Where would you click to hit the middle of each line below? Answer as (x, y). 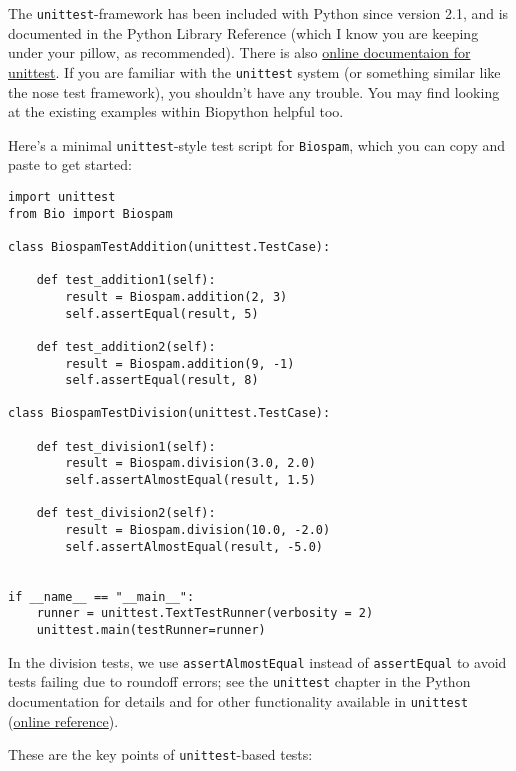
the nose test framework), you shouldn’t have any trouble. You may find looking (254, 91)
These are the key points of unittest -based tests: (160, 754)
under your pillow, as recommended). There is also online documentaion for (239, 52)
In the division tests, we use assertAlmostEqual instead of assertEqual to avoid (257, 661)
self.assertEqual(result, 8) (162, 380)
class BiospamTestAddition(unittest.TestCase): (169, 246)
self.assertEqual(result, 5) (162, 313)
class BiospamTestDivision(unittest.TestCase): (169, 413)
